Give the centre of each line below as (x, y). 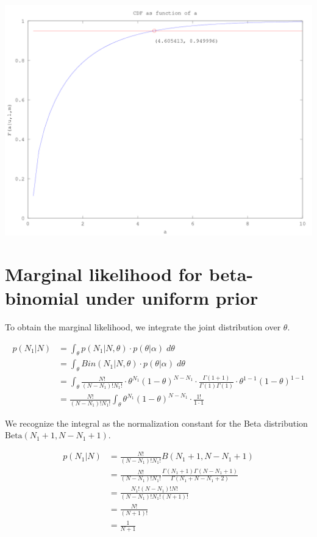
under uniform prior (172, 297)
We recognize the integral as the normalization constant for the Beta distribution (156, 423)
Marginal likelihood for (104, 273)
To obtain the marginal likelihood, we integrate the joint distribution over (143, 326)
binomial (42, 297)
